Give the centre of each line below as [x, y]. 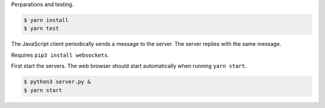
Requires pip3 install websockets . [60, 55]
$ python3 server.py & [57, 82]
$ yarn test [42, 29]
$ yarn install [46, 20]
